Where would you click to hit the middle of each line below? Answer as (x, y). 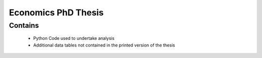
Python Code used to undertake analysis (74, 38)
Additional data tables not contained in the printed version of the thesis (104, 45)
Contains (24, 25)
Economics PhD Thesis (56, 12)
